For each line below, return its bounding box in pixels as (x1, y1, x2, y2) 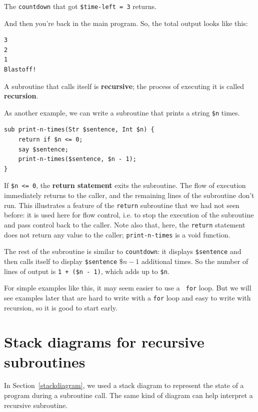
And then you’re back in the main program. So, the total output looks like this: (4, 17, 248, 28)
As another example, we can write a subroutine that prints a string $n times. (4, 107, 240, 117)
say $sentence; (18, 145, 68, 153)
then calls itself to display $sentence (4, 255, 117, 266)
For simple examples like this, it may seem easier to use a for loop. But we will (4, 282, 251, 293)
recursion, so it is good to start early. (4, 302, 117, 312)
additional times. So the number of (141, 255, 248, 266)
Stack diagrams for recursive (4, 331, 204, 352)
